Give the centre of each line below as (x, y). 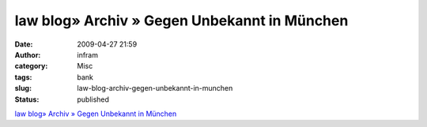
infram (88, 54)
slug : (23, 88)
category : (31, 66)
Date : (24, 44)
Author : (28, 54)
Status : (27, 99)
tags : (23, 77)
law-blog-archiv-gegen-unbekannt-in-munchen (155, 88)
